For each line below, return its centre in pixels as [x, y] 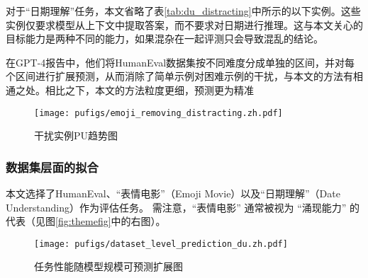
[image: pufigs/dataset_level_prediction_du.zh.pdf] [161, 244]
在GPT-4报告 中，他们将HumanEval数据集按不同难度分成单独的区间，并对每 [180, 62]
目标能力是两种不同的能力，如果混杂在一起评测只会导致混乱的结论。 [165, 39]
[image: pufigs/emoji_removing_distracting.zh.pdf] [158, 113]
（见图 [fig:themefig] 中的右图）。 [96, 221]
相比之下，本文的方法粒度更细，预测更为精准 [149, 89]
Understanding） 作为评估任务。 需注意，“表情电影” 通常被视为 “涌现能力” [176, 207]
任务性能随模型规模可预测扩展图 [108, 266]
